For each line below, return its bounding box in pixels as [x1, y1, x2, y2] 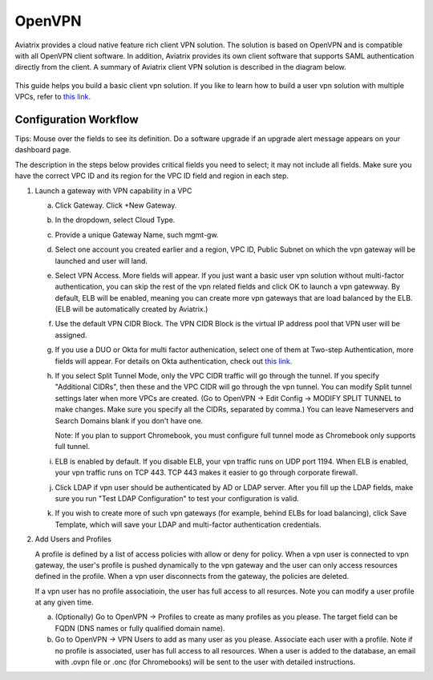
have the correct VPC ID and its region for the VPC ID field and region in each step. [14, 171, 289, 180]
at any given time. [34, 597, 94, 607]
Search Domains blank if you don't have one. [55, 415, 204, 425]
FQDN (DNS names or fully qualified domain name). [55, 623, 225, 633]
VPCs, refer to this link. [14, 92, 91, 102]
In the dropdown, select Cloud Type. [55, 215, 176, 225]
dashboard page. [14, 145, 71, 155]
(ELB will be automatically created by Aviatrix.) [55, 305, 208, 314]
